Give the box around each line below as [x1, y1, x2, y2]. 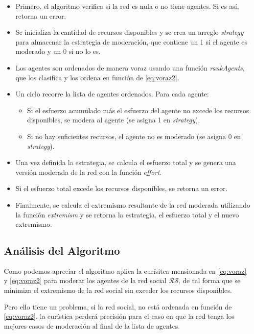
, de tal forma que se [179, 275, 241, 286]
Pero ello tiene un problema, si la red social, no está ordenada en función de [4, 301, 232, 311]
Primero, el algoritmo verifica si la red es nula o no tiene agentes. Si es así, [15, 1, 239, 11]
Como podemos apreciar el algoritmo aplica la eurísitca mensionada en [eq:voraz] [4, 265, 247, 276]
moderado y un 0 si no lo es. [15, 46, 101, 56]
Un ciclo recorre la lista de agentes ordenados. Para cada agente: [15, 89, 209, 99]
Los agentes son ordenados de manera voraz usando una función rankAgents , [15, 62, 245, 72]
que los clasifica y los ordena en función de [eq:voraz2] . [15, 72, 179, 82]
